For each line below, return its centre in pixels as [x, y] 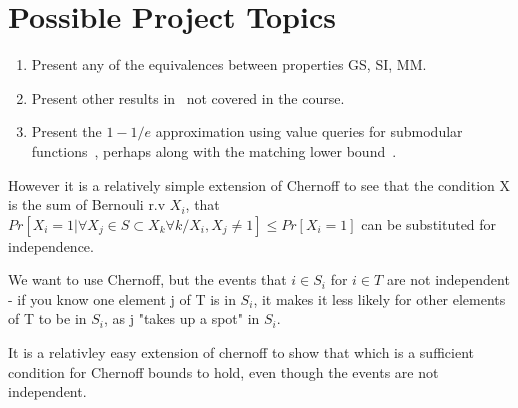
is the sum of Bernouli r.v [87, 204]
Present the [66, 131]
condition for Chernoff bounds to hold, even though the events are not [223, 371]
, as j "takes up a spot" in [181, 318]
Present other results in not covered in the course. [188, 97]
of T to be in [47, 318]
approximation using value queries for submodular [309, 131]
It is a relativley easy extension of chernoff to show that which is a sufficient [241, 352]
